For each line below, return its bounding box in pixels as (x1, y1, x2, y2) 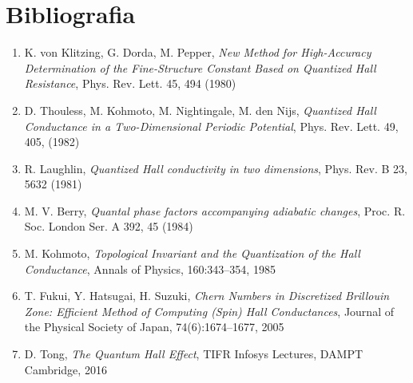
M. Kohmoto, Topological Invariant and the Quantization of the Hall (24, 245, 360, 262)
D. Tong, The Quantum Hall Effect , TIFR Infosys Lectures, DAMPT (24, 345, 363, 362)
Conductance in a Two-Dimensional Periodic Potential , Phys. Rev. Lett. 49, (24, 117, 399, 134)
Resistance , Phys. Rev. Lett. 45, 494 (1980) (24, 75, 236, 92)
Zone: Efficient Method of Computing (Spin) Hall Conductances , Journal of (24, 302, 394, 319)
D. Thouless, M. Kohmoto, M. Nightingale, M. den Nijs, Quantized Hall (24, 101, 376, 118)
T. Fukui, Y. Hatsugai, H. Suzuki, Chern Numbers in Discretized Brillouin (24, 287, 390, 304)
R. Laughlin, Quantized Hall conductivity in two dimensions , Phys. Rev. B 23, (24, 160, 407, 176)
